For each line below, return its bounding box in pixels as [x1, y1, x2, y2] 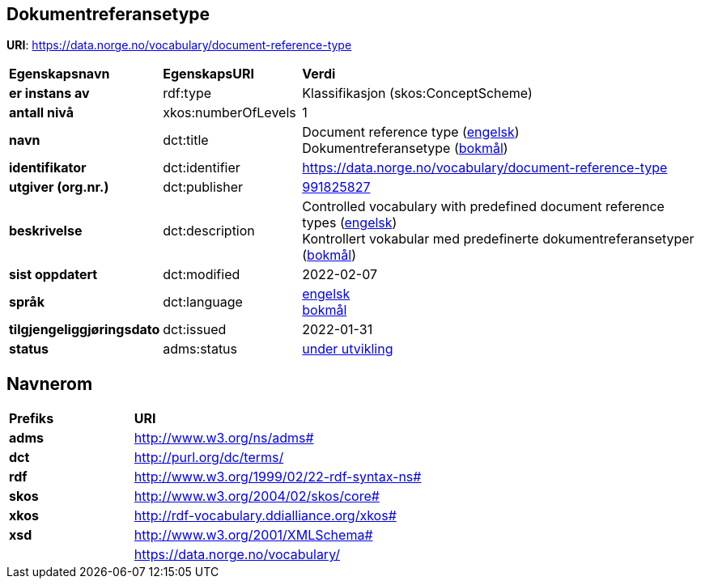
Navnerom [6, 373, 93, 394]
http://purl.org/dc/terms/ [134, 449, 284, 466]
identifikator [9, 159, 87, 176]
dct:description [163, 223, 255, 240]
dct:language [163, 294, 243, 311]
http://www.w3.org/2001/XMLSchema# [134, 527, 373, 544]
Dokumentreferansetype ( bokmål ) [302, 140, 508, 157]
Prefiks [9, 410, 54, 427]
